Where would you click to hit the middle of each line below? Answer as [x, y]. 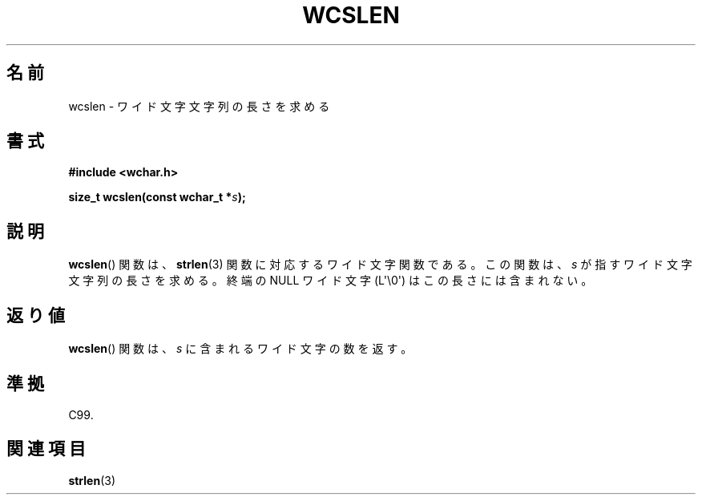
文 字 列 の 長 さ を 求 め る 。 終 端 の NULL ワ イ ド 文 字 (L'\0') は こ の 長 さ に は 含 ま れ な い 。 [331, 281]
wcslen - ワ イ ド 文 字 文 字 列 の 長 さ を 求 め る [199, 106]
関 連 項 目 [46, 449]
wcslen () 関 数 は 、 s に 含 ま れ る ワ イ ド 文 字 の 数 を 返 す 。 [240, 349]
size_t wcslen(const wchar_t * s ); [157, 197]
